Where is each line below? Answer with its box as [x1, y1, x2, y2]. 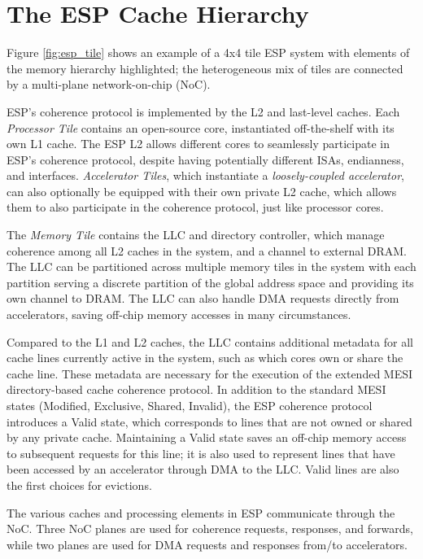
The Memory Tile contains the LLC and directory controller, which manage [7, 226, 385, 243]
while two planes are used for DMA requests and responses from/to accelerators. [7, 535, 408, 552]
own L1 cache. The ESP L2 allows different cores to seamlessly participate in [7, 135, 390, 152]
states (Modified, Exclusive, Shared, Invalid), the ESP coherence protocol [7, 397, 373, 413]
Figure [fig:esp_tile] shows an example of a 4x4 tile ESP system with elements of [7, 44, 410, 61]
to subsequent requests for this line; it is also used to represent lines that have [7, 444, 395, 461]
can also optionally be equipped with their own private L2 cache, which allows [7, 182, 397, 199]
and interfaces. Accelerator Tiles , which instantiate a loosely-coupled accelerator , [7, 167, 404, 184]
